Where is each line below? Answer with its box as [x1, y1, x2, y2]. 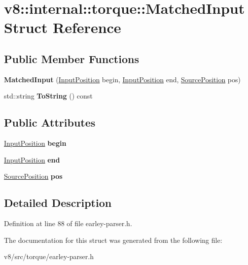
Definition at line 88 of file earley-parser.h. [4, 218, 132, 229]
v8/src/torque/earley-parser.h [4, 251, 94, 262]
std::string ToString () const [4, 91, 93, 101]
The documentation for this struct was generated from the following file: [4, 234, 222, 245]
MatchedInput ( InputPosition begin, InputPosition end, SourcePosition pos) [4, 74, 241, 84]
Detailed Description [4, 195, 112, 210]
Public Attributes [4, 115, 96, 130]
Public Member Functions [4, 51, 139, 66]
